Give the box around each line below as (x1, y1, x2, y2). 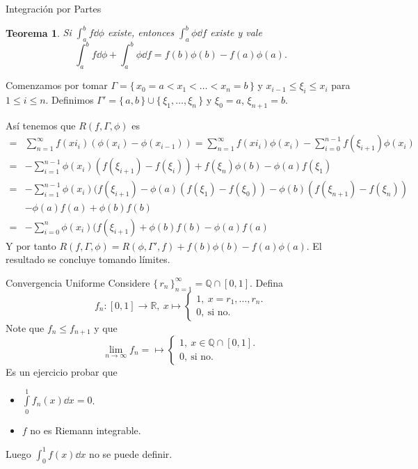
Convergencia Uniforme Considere (6, 275, 150, 289)
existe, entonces (107, 25, 175, 40)
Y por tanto (6, 238, 56, 253)
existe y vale (210, 25, 262, 40)
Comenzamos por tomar (6, 78, 108, 93)
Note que (6, 320, 45, 335)
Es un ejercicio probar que (6, 364, 118, 379)
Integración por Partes (6, 1, 102, 15)
